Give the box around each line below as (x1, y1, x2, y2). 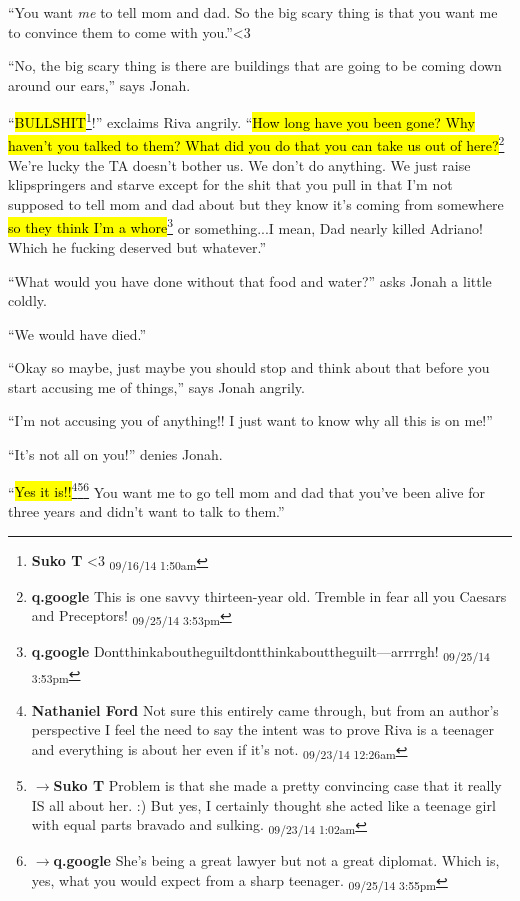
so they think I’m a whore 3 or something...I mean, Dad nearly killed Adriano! (8, 214, 483, 238)
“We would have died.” (8, 323, 147, 344)
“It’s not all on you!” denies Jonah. (8, 444, 223, 465)
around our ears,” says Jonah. (8, 74, 191, 95)
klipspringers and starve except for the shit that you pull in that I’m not (8, 174, 453, 195)
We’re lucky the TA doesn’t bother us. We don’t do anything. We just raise (8, 154, 471, 175)
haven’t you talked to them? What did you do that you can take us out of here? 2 (8, 132, 505, 156)
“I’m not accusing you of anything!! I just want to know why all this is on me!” (8, 410, 493, 431)
